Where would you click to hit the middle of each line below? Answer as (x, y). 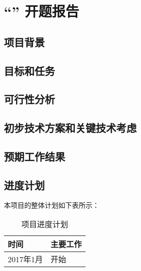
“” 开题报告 (42, 11)
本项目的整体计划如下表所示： (52, 205)
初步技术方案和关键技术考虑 (70, 128)
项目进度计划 (45, 224)
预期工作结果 (35, 156)
